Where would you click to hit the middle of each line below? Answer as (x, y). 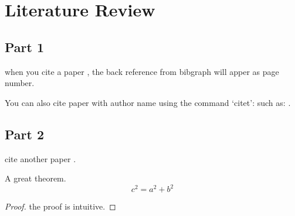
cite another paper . (40, 158)
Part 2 (25, 134)
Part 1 (25, 47)
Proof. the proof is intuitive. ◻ (60, 206)
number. (20, 83)
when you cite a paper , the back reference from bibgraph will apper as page (142, 71)
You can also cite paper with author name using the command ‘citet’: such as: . (148, 102)
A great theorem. (35, 178)
